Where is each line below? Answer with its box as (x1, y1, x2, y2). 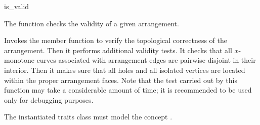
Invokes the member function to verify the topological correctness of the (4, 35, 227, 46)
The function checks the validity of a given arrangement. (4, 18, 179, 28)
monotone (4, 55, 34, 65)
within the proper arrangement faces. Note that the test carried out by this (4, 74, 237, 85)
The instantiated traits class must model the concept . (4, 111, 172, 122)
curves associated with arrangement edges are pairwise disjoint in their (36, 55, 256, 65)
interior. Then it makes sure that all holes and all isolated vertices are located (4, 64, 245, 75)
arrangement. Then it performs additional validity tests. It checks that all (4, 45, 232, 55)
